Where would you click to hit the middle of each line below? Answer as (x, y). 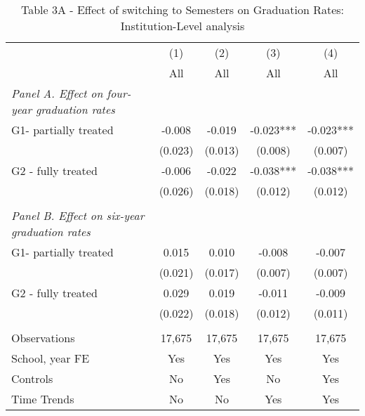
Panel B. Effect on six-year (78, 215)
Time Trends (43, 399)
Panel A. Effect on (57, 93)
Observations (43, 338)
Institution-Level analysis (182, 26)
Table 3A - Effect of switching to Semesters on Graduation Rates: (182, 9)
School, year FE (51, 358)
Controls (32, 378)
